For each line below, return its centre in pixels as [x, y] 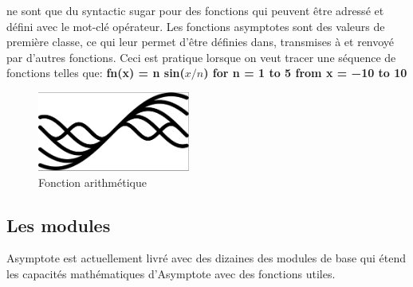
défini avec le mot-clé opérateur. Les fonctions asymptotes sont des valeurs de [196, 26]
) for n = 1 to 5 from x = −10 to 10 [305, 73]
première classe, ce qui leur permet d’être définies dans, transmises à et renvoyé [201, 42]
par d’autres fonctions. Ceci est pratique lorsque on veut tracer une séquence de [201, 57]
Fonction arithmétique [92, 182]
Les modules [59, 225]
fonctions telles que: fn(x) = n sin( [96, 73]
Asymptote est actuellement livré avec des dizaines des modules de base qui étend [206, 258]
